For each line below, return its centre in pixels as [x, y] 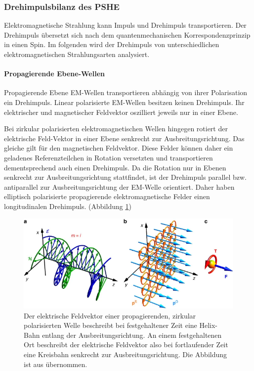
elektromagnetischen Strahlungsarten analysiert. [77, 54]
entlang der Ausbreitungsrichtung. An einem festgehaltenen [132, 335]
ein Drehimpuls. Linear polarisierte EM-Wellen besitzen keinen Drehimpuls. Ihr [124, 102]
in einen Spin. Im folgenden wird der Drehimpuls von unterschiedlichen [112, 44]
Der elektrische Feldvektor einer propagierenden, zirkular [110, 315]
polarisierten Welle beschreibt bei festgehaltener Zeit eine [110, 325]
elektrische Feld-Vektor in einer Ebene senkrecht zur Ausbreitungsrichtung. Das [124, 138]
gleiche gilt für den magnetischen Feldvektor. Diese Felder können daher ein [119, 148]
